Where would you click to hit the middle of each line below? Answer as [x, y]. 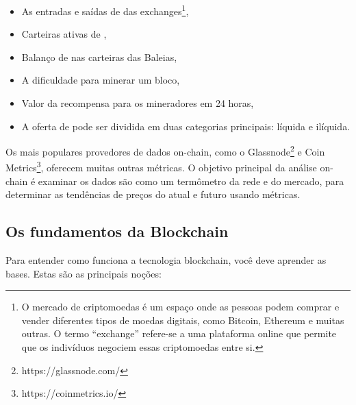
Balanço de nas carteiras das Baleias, [99, 57]
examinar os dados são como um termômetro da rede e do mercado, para [191, 181]
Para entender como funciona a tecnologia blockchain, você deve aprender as [166, 260]
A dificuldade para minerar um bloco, [101, 80]
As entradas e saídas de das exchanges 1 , [105, 10]
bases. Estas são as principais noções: [84, 273]
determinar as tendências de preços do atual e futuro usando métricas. [153, 194]
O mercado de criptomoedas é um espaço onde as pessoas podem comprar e [180, 307]
